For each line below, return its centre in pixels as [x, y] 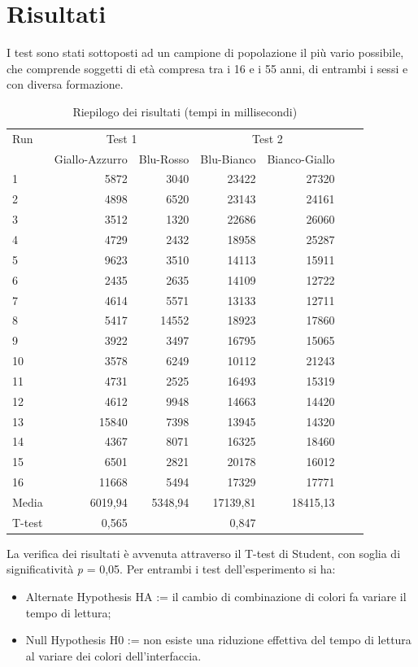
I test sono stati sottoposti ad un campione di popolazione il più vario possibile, [205, 52]
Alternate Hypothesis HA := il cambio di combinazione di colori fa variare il [216, 597]
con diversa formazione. [65, 84]
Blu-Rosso [164, 158]
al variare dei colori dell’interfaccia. [113, 655]
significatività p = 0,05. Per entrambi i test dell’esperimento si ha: [171, 569]
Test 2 [268, 138]
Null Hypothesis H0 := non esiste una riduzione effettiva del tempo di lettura [218, 640]
